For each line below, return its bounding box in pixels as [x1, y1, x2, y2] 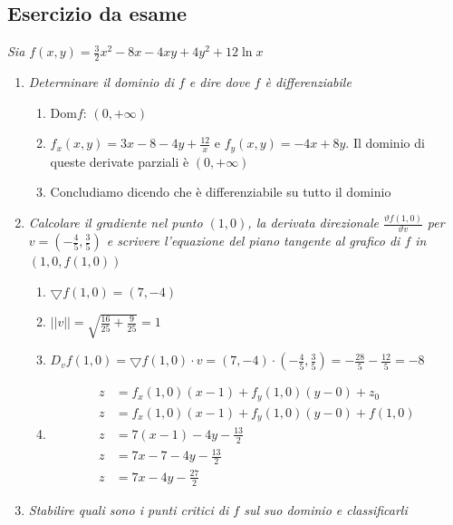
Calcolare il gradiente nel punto [28, 213, 203, 232]
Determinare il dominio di [28, 73, 174, 92]
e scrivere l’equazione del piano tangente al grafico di [106, 231, 400, 249]
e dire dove [188, 73, 250, 92]
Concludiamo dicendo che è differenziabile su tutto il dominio [50, 182, 391, 201]
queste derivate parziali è [50, 151, 189, 170]
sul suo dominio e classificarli [244, 500, 408, 519]
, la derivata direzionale [247, 213, 379, 232]
